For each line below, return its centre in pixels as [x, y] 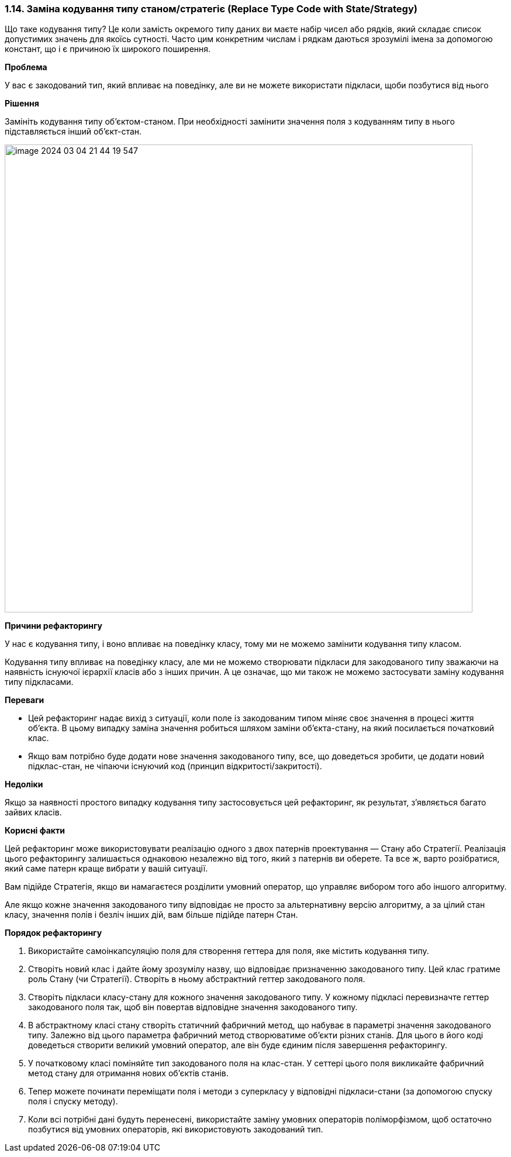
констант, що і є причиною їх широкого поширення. [108, 49]
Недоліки [24, 784]
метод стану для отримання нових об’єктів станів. [128, 1073]
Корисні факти [35, 831]
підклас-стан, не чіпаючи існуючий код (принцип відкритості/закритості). [175, 766]
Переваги [25, 700]
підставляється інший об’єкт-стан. [73, 132]
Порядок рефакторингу [53, 933]
